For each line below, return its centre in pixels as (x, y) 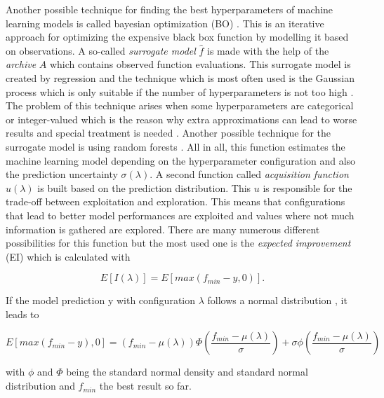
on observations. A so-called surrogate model (101, 50)
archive (21, 64)
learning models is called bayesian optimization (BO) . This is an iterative (165, 23)
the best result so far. (145, 386)
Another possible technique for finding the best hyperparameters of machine (170, 9)
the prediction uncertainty (62, 174)
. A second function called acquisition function (249, 174)
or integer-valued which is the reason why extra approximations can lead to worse (181, 119)
